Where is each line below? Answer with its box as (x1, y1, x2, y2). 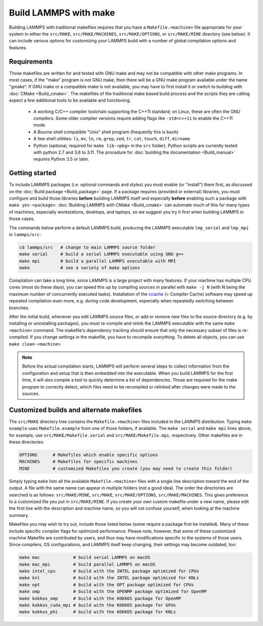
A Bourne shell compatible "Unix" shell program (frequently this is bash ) (33, 129, 179, 135)
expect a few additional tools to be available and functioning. (9, 97, 131, 103)
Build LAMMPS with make (9, 7, 115, 18)
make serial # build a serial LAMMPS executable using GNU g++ (19, 251, 184, 257)
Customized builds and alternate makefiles (9, 405, 142, 414)
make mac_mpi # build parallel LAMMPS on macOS (19, 561, 156, 567)
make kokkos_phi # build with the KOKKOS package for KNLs (19, 609, 176, 615)
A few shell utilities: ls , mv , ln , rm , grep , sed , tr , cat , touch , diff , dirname (33, 136, 190, 142)
